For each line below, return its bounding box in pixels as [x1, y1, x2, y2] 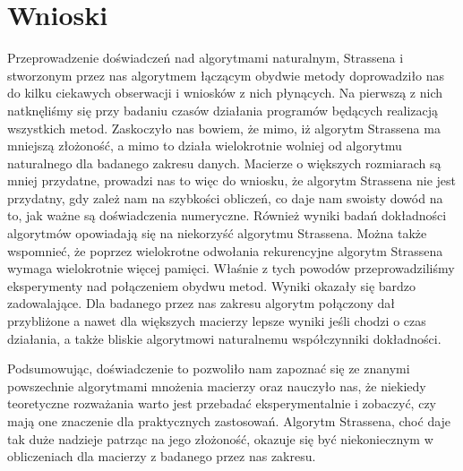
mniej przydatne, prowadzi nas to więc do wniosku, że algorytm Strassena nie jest [7, 171, 457, 190]
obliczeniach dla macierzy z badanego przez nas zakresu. [7, 447, 316, 466]
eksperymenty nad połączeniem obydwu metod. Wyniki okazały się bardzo [7, 276, 416, 295]
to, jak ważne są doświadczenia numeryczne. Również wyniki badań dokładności [7, 206, 447, 225]
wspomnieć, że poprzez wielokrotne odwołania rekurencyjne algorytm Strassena [7, 241, 443, 260]
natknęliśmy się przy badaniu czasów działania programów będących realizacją [7, 100, 439, 119]
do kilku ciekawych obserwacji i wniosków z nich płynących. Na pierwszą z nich [7, 83, 443, 102]
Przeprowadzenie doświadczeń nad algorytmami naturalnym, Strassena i [7, 48, 404, 67]
